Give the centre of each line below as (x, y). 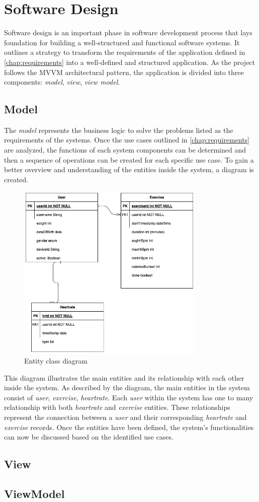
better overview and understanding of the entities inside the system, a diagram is (129, 169)
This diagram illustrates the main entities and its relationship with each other (124, 377)
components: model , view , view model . (62, 82)
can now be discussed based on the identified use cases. (89, 437)
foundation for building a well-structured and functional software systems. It (122, 42)
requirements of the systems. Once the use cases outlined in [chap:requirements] (127, 140)
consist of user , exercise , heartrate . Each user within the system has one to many (129, 397)
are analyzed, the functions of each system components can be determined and (125, 150)
